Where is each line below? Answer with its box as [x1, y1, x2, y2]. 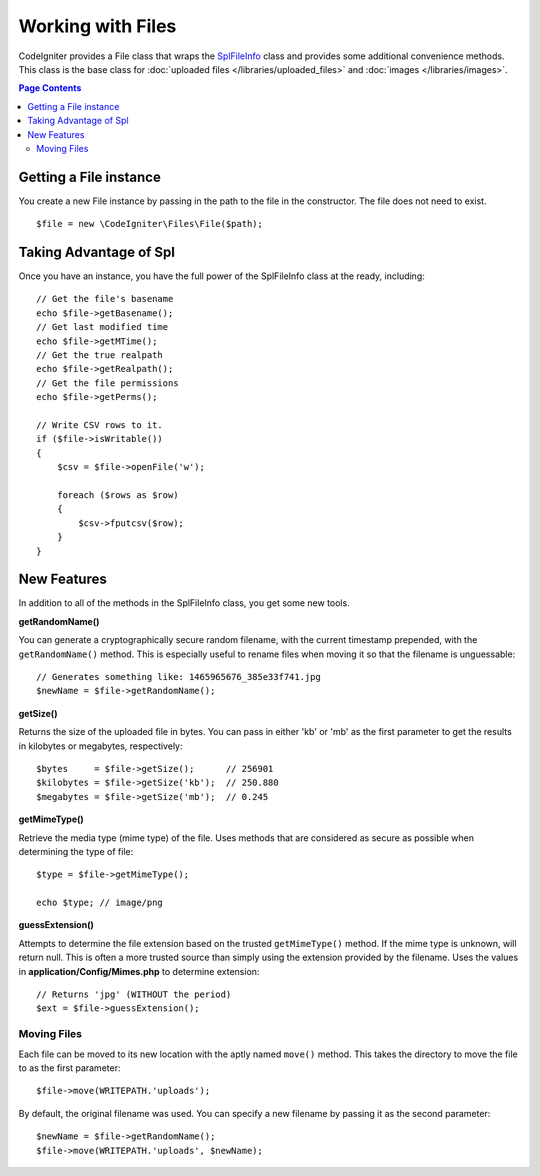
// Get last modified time [36, 321, 169, 333]
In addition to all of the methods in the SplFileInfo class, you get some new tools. [18, 597, 350, 609]
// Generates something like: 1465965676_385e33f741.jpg [36, 671, 322, 682]
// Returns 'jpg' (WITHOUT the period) [36, 989, 232, 1000]
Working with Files [18, 15, 177, 37]
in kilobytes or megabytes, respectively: [18, 740, 183, 752]
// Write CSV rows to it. [36, 420, 164, 430]
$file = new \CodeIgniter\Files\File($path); [36, 218, 264, 230]
